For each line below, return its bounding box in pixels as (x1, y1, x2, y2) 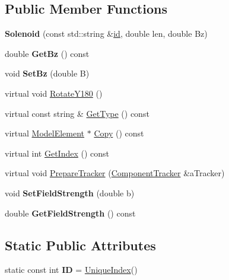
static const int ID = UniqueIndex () (5, 263, 138, 276)
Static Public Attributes (5, 236, 156, 254)
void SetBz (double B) (5, 67, 90, 79)
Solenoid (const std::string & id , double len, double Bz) (5, 27, 208, 40)
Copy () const (94, 127, 144, 139)
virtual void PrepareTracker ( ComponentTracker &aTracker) (5, 167, 225, 179)
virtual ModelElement (5, 127, 85, 139)
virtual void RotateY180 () (5, 87, 103, 99)
